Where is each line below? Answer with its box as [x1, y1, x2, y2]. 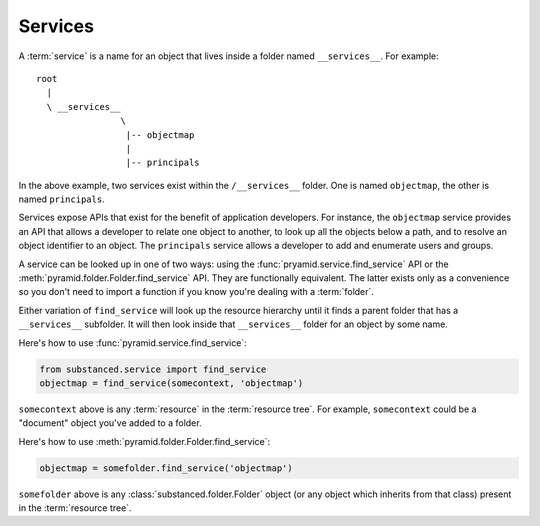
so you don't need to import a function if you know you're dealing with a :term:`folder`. [18, 286, 375, 298]
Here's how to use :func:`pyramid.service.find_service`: [18, 336, 247, 349]
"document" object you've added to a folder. [18, 417, 202, 429]
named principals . [18, 193, 105, 205]
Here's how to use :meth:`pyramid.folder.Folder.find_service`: [18, 435, 271, 447]
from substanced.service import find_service [39, 363, 267, 375]
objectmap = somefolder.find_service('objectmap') [39, 462, 294, 474]
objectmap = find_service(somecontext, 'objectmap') [39, 377, 304, 389]
